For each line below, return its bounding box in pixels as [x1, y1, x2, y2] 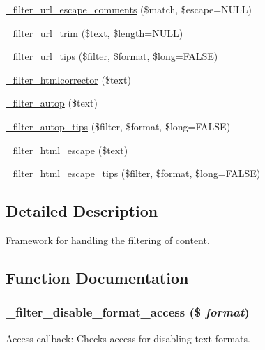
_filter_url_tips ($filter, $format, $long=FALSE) [6, 49, 218, 63]
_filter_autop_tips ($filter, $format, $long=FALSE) [6, 119, 231, 133]
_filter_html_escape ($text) [6, 142, 128, 157]
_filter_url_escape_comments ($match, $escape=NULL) [6, 2, 252, 16]
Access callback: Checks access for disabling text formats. [6, 330, 250, 345]
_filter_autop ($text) [6, 96, 98, 110]
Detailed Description [6, 200, 158, 222]
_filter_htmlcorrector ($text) [6, 72, 131, 86]
